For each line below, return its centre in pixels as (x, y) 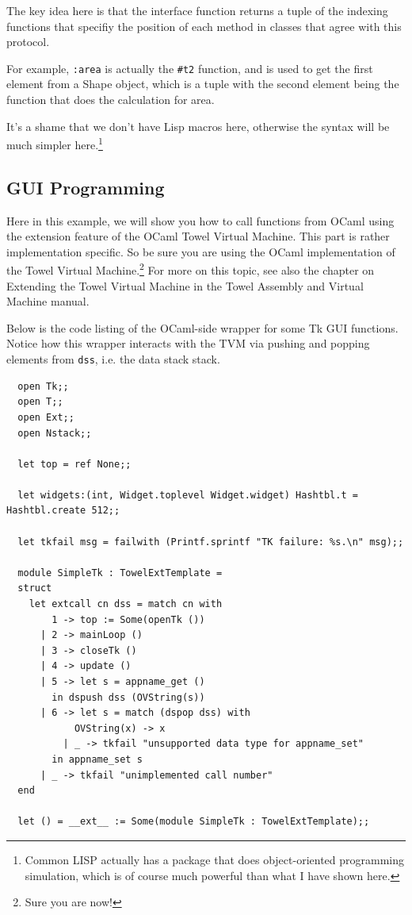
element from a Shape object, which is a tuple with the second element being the (203, 84)
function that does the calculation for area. (111, 100)
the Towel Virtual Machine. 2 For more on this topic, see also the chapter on (191, 269)
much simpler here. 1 (55, 143)
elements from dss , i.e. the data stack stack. (113, 359)
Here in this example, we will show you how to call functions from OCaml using (200, 220)
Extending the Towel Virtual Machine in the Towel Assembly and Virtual (185, 285)
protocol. (28, 42)
